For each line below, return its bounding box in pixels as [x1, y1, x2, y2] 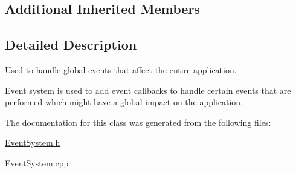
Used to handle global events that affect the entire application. [5, 63, 237, 76]
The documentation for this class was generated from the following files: [5, 116, 271, 128]
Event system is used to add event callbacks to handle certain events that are [5, 83, 291, 96]
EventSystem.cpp [5, 156, 69, 169]
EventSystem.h [5, 136, 60, 149]
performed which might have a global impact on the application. [5, 96, 243, 108]
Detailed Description [5, 35, 137, 54]
